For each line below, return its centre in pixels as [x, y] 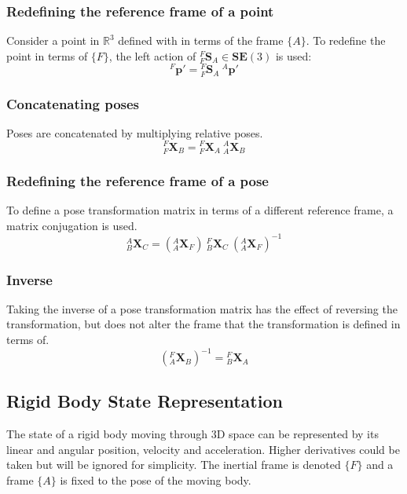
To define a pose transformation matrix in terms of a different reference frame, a [200, 209]
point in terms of [47, 55]
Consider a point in [53, 40]
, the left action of [152, 55]
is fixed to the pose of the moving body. [156, 480]
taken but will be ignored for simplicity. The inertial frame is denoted [174, 465]
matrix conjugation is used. [72, 225]
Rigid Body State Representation [145, 401]
